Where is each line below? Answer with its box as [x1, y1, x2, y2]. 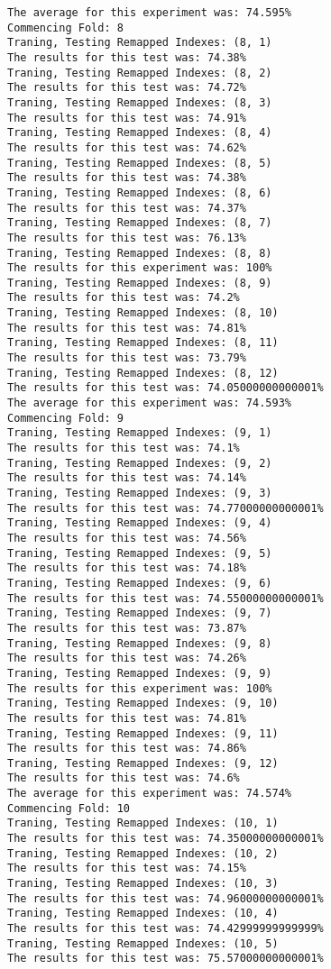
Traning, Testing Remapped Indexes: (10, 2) [7, 846, 279, 860]
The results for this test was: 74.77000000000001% [7, 501, 324, 515]
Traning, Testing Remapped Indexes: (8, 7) [7, 216, 272, 230]
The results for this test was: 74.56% [7, 531, 246, 544]
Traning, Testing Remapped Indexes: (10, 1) [7, 817, 279, 830]
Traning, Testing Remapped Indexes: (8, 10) [7, 306, 279, 320]
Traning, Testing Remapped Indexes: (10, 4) [7, 907, 279, 920]
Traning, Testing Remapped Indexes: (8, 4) [7, 126, 272, 140]
